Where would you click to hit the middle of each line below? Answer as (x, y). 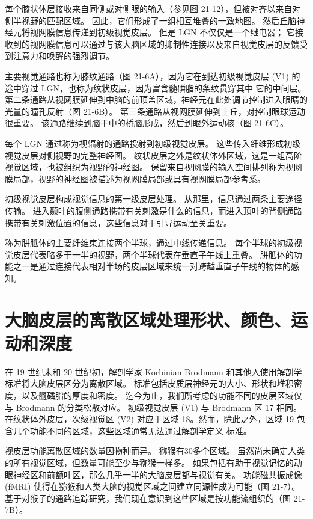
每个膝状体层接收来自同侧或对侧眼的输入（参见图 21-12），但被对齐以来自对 (153, 8)
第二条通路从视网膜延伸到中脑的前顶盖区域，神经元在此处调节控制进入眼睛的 (156, 100)
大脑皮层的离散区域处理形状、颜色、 (148, 319)
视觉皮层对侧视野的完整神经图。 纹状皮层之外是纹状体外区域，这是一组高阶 (153, 155)
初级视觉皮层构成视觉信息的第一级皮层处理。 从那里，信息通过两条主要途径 (153, 199)
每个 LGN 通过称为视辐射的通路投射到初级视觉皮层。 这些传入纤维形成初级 (153, 143)
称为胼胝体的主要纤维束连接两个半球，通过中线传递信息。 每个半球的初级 (149, 243)
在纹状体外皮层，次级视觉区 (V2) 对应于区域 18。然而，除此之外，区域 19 (150, 419)
